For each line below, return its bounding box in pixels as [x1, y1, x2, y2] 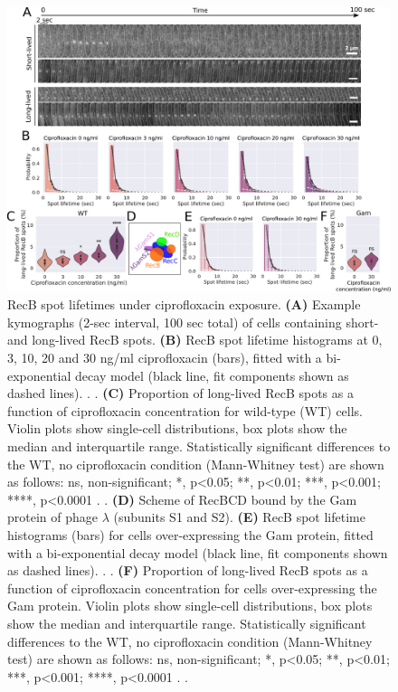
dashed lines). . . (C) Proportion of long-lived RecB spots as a [7, 384, 354, 403]
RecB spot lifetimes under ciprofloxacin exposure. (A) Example [7, 295, 361, 314]
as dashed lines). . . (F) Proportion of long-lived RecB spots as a [7, 561, 368, 580]
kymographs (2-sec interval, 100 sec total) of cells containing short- [7, 312, 379, 331]
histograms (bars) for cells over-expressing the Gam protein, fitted [7, 526, 374, 544]
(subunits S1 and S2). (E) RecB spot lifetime [113, 507, 365, 526]
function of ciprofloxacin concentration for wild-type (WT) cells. [7, 401, 364, 420]
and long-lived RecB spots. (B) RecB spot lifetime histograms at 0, [7, 330, 383, 349]
